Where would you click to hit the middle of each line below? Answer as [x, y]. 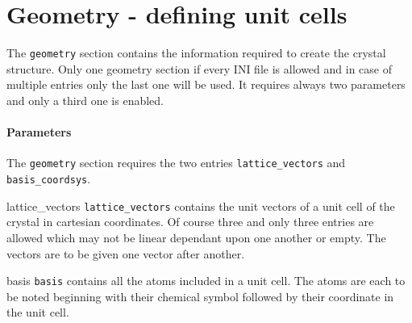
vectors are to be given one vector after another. [126, 253]
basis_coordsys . [49, 179]
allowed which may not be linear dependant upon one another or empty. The [196, 237]
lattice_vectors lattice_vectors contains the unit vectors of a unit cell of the [201, 206]
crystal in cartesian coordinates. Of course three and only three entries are [190, 222]
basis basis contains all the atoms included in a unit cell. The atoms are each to [206, 281]
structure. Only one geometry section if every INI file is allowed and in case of [199, 68]
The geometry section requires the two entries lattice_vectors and [176, 163]
